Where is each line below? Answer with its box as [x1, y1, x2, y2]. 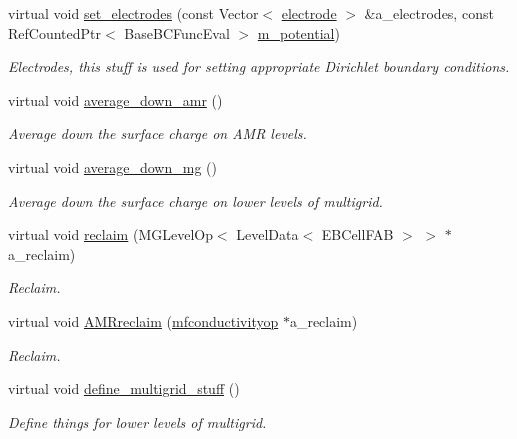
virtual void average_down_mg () [8, 156, 217, 177]
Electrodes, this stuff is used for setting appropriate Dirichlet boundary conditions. [8, 56, 510, 77]
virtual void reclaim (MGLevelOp [8, 224, 213, 245]
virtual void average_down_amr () [8, 89, 223, 110]
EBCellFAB [321, 224, 394, 245]
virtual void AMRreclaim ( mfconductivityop [8, 310, 279, 331]
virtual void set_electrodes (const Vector [8, 3, 259, 23]
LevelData [236, 224, 299, 245]
